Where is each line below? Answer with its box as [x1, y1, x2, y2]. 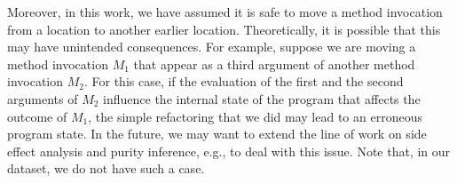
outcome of [7, 107, 67, 125]
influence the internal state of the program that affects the [103, 89, 421, 107]
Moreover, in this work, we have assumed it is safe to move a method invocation [7, 3, 443, 20]
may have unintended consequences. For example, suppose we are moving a [7, 37, 416, 56]
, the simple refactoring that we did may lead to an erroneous [88, 107, 422, 125]
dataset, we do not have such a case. [7, 159, 205, 178]
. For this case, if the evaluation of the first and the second [83, 72, 404, 91]
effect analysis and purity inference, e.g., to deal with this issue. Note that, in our [7, 141, 451, 160]
